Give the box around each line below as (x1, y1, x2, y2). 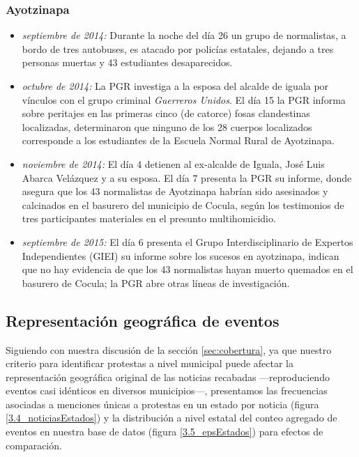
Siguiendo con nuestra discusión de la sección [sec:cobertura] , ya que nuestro (6, 342, 332, 357)
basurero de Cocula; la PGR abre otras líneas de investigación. (22, 275, 290, 290)
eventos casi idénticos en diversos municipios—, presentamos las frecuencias (6, 383, 328, 398)
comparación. (6, 437, 62, 452)
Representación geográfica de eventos (6, 309, 280, 331)
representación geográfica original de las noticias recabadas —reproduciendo (6, 369, 330, 384)
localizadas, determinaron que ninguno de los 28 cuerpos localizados (22, 119, 312, 134)
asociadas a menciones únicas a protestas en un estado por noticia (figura (6, 396, 319, 411)
